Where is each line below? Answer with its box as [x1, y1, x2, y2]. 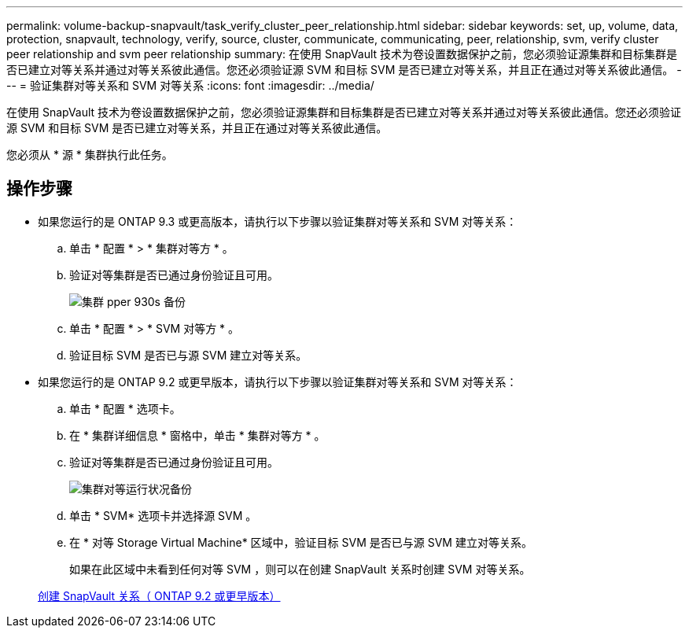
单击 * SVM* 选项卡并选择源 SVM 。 [69, 508, 257, 522]
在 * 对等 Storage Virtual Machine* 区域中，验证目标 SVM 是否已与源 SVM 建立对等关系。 [69, 535, 532, 549]
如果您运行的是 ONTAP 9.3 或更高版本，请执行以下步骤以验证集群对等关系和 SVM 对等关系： [38, 214, 518, 228]
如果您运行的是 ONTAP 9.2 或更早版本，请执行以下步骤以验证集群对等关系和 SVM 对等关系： [38, 374, 518, 389]
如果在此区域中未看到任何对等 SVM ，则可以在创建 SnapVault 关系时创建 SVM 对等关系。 [69, 562, 531, 576]
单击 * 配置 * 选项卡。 [69, 401, 181, 415]
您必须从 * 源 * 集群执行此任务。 [6, 148, 173, 161]
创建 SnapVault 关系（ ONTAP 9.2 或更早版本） [38, 588, 281, 603]
